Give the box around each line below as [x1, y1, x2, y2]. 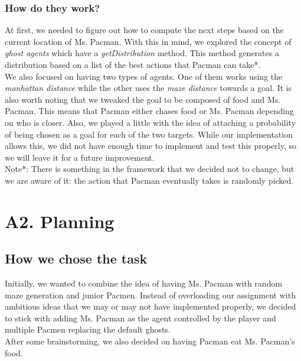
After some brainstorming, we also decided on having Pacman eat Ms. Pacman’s [5, 335, 295, 347]
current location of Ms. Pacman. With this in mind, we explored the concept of [5, 35, 292, 47]
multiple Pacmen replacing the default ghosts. [5, 323, 171, 336]
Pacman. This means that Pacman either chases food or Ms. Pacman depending [5, 105, 294, 117]
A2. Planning [5, 209, 114, 233]
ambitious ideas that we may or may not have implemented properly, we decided [5, 300, 296, 313]
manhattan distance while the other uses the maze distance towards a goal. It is [5, 82, 292, 94]
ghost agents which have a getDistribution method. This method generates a [5, 47, 279, 59]
